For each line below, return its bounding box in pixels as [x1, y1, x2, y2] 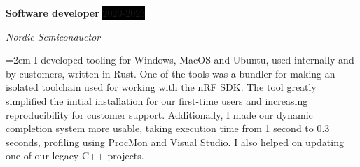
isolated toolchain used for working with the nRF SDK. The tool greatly [6, 80, 317, 94]
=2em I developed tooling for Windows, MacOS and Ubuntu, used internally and [6, 52, 354, 67]
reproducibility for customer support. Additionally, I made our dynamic [6, 107, 313, 122]
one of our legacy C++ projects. [6, 148, 144, 163]
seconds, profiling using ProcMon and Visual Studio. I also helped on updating [6, 134, 344, 149]
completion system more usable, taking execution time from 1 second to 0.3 [6, 121, 330, 136]
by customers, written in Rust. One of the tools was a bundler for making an [6, 66, 335, 80]
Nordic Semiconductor [6, 29, 101, 43]
